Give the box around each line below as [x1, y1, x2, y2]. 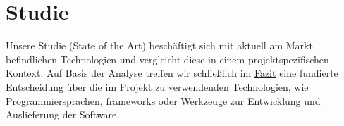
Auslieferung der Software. [6, 107, 120, 122]
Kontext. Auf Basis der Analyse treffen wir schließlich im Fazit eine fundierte [6, 65, 338, 80]
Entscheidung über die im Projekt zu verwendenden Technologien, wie [6, 79, 309, 94]
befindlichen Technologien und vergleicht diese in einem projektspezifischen [6, 51, 329, 66]
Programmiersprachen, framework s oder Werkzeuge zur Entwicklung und [6, 93, 321, 108]
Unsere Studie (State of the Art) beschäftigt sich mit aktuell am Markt [6, 38, 313, 53]
